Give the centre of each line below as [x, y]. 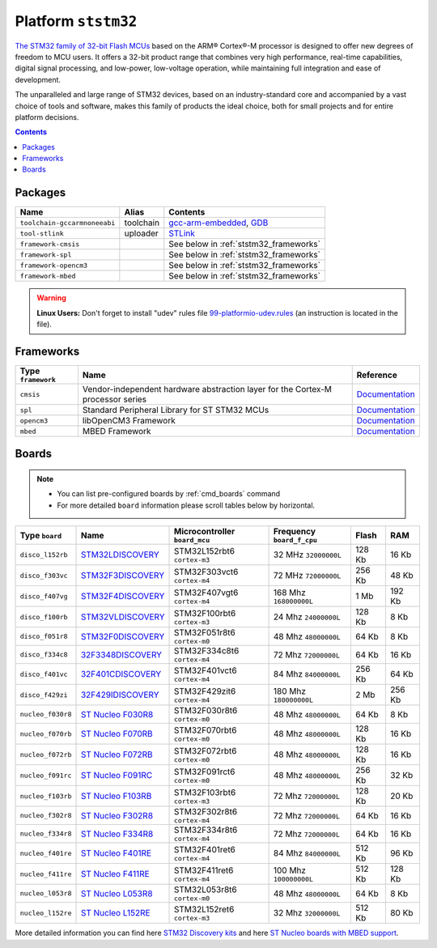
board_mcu [192, 540]
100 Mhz [290, 870]
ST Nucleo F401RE [116, 853]
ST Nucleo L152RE [115, 913]
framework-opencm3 [54, 265]
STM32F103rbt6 [205, 792]
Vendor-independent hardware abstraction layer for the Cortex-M [207, 389]
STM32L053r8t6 [206, 890]
